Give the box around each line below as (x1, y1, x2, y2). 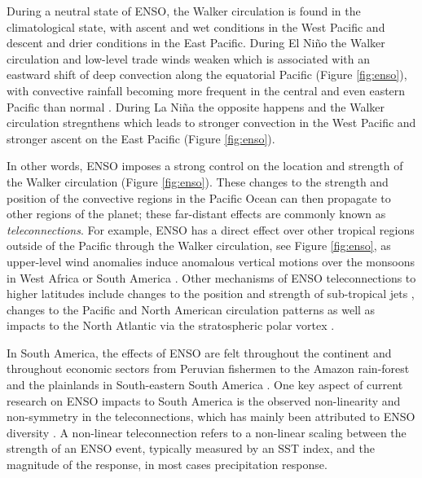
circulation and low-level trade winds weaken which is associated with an (7, 50, 371, 67)
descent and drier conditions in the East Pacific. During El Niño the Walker (7, 34, 385, 51)
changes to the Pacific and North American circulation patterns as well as (7, 300, 376, 318)
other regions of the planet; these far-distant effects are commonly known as (7, 205, 386, 222)
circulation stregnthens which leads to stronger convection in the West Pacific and (7, 114, 416, 131)
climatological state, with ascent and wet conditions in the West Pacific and (7, 18, 385, 35)
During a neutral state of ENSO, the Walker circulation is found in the (7, 2, 361, 19)
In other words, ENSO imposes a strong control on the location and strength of (7, 157, 403, 174)
